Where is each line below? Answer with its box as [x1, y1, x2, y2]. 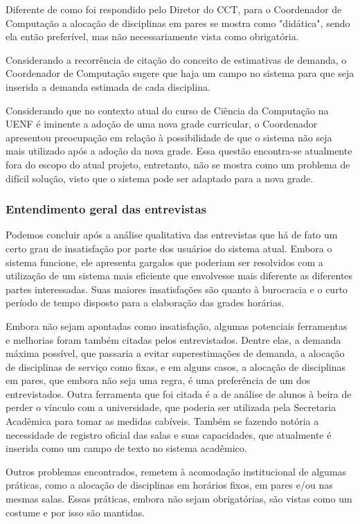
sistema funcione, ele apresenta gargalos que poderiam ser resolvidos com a [6, 254, 323, 269]
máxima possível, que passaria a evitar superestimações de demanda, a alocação [6, 346, 345, 360]
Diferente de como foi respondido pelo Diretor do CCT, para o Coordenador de [6, 2, 342, 16]
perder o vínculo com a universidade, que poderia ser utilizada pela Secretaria [6, 400, 336, 414]
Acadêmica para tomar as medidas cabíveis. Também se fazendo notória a [6, 414, 319, 428]
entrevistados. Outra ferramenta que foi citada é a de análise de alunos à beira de [6, 386, 352, 401]
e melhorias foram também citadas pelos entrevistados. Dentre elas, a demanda [6, 332, 341, 347]
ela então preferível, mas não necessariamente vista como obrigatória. [6, 29, 299, 44]
